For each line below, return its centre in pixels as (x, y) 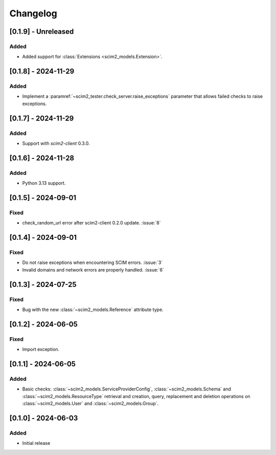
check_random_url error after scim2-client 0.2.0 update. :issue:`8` (91, 223)
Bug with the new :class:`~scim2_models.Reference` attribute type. (93, 309)
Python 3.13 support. (44, 183)
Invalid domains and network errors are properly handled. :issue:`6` (93, 270)
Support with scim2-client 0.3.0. (56, 143)
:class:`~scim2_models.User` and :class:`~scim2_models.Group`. (90, 404)
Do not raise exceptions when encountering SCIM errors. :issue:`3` (93, 263)
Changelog (33, 13)
